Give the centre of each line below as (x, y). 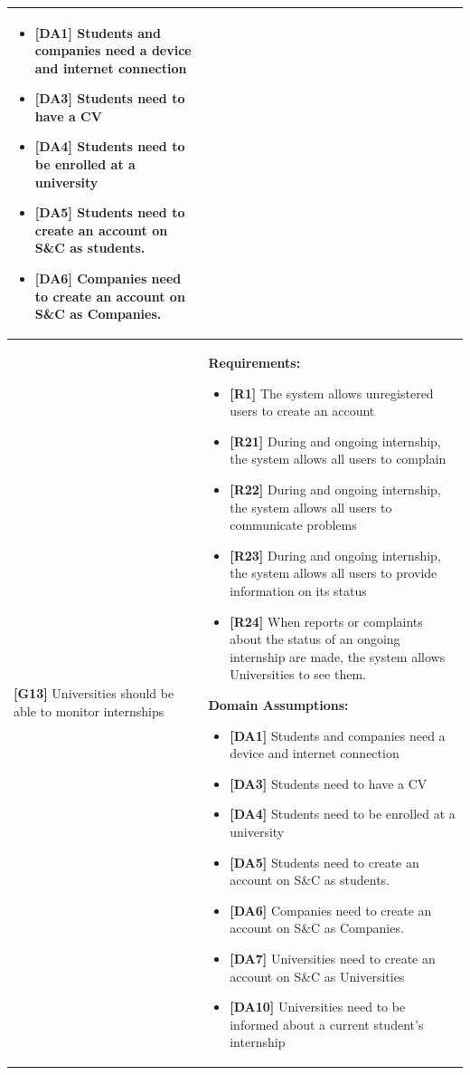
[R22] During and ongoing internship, (335, 490)
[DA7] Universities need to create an (333, 958)
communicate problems (293, 525)
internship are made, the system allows (338, 656)
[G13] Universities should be (94, 693)
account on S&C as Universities (317, 976)
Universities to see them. (298, 674)
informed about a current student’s (327, 1024)
